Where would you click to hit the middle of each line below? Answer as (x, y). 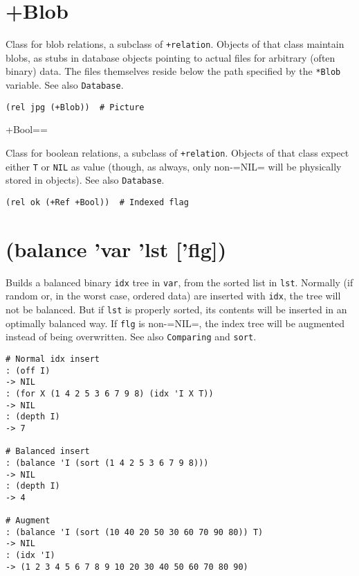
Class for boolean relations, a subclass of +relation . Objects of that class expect (177, 152)
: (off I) (28, 370)
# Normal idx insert (53, 359)
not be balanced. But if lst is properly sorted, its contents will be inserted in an (176, 309)
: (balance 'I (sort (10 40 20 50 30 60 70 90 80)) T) (135, 532)
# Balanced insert (48, 452)
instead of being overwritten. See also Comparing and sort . (131, 337)
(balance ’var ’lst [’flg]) (116, 248)
